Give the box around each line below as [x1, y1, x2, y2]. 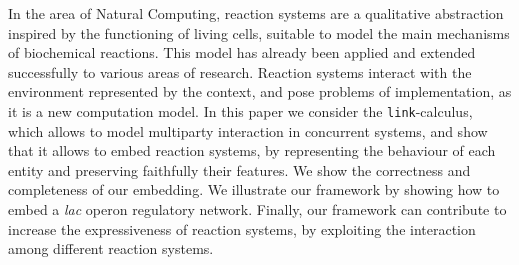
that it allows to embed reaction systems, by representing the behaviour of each [8, 140, 496, 161]
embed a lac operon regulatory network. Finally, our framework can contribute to [8, 199, 507, 219]
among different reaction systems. [8, 238, 214, 259]
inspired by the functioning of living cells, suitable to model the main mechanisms [8, 22, 510, 43]
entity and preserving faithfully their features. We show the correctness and [8, 159, 471, 180]
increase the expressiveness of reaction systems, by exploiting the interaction [8, 218, 476, 239]
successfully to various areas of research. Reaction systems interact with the [8, 61, 472, 82]
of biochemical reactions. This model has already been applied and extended [8, 42, 476, 63]
